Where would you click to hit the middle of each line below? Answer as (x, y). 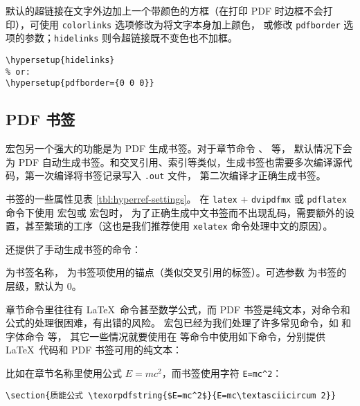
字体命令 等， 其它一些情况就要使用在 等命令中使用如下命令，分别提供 (165, 336)
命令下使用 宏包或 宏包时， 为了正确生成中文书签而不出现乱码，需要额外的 (175, 212)
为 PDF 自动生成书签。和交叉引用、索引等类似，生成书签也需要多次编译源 (174, 162)
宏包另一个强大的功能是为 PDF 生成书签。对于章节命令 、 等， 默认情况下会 (179, 148)
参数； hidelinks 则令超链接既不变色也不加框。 (131, 38)
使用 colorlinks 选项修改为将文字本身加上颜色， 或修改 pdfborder (190, 24)
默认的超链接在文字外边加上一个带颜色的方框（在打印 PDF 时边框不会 (164, 10)
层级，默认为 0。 (44, 286)
